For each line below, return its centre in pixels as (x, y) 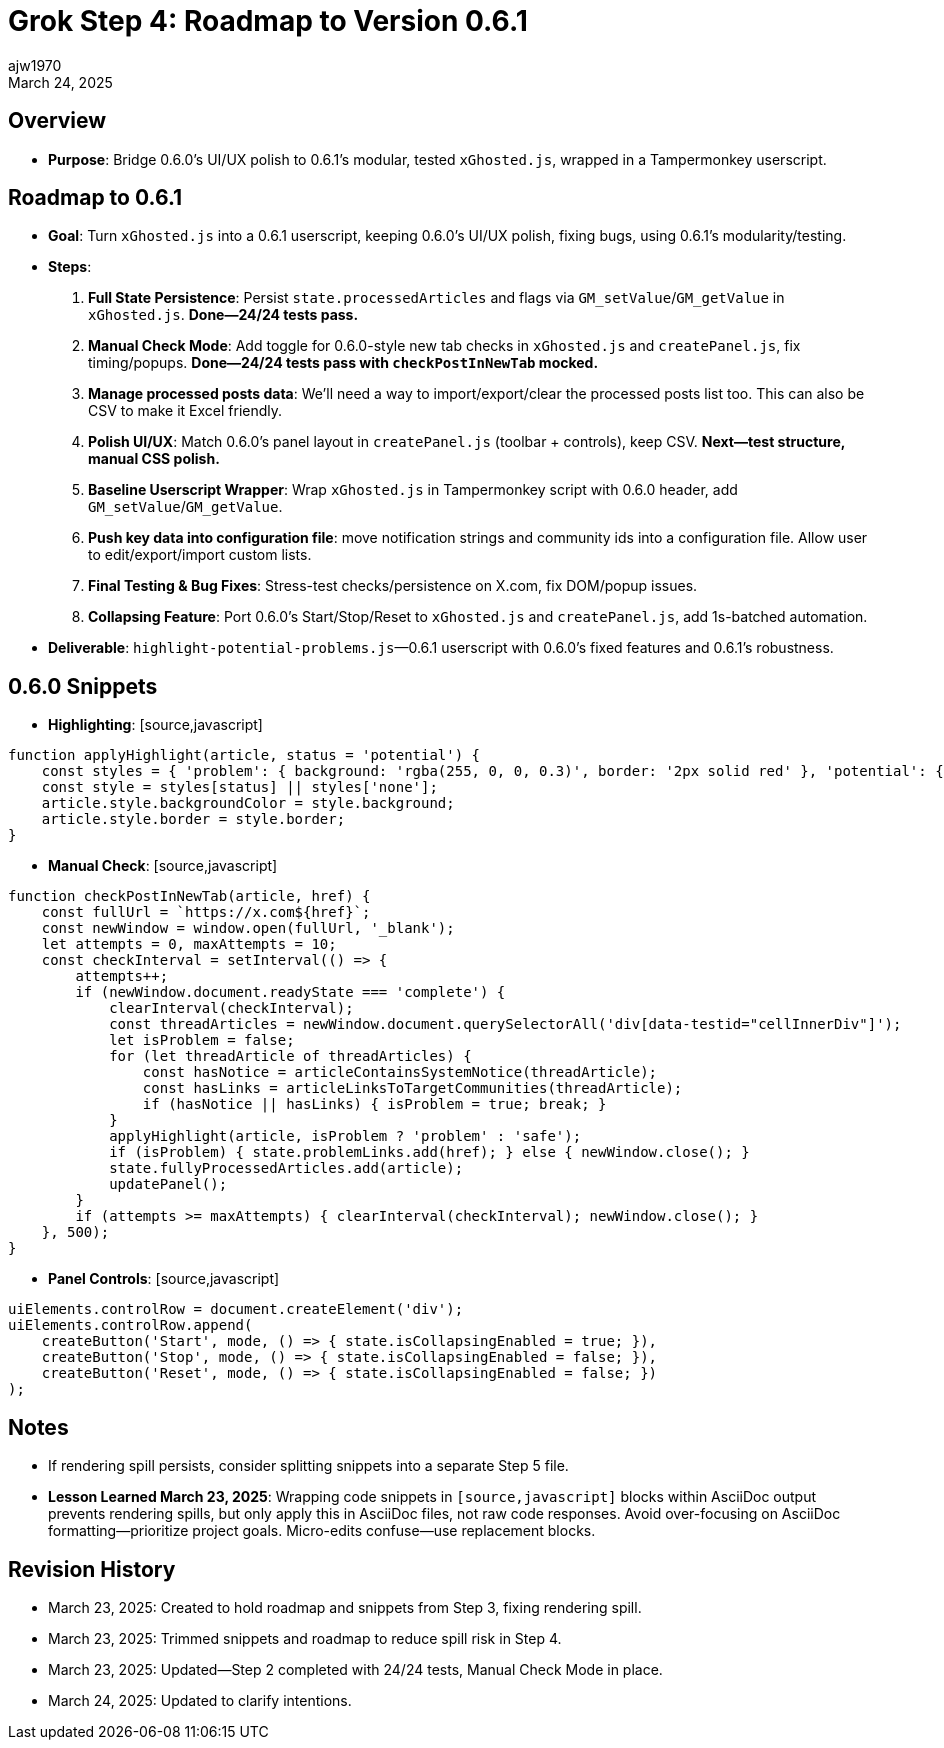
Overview (57, 121)
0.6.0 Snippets (83, 686)
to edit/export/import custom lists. (200, 555)
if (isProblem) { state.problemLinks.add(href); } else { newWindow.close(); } (429, 1152)
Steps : (70, 267)
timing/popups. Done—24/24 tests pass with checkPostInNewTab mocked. (343, 363)
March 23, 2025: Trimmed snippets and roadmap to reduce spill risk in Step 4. (305, 1638)
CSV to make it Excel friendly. (185, 411)
